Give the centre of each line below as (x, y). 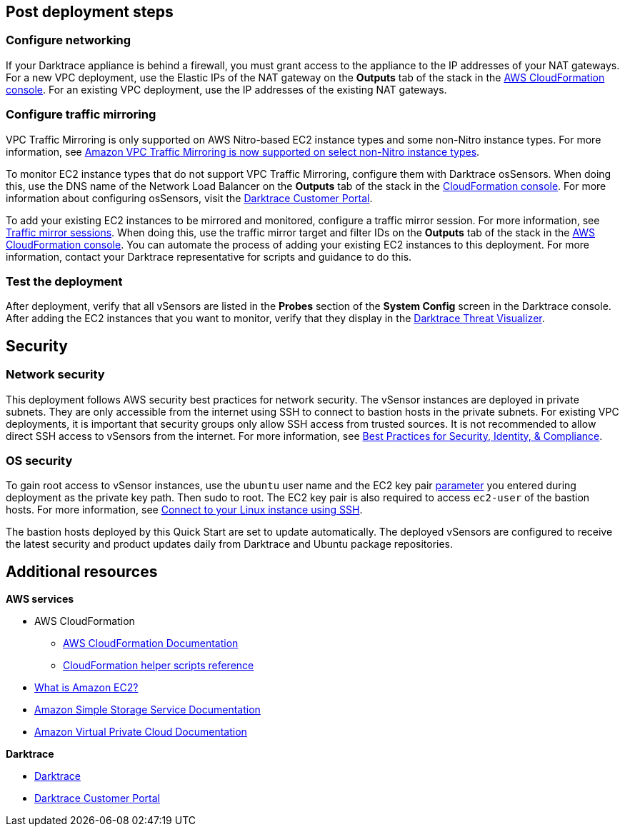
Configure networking (69, 40)
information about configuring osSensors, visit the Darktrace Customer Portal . (189, 198)
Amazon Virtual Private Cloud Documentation (141, 732)
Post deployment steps (90, 12)
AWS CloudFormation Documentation (151, 643)
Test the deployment (64, 281)
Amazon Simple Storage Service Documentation (147, 710)
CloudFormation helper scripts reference (159, 666)
